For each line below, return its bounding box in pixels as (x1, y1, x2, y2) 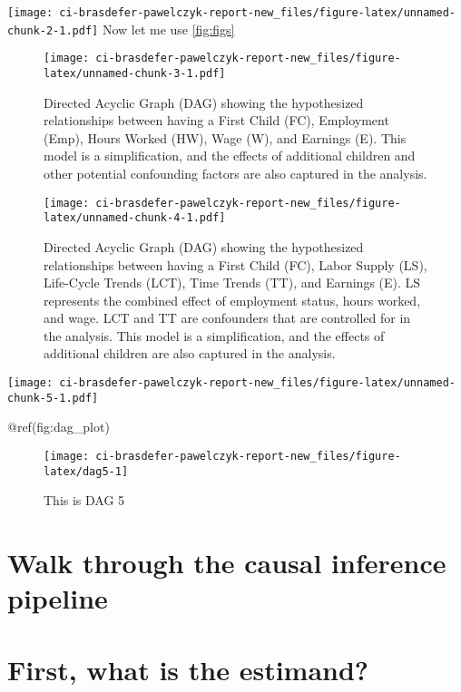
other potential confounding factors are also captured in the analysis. (44, 164, 427, 182)
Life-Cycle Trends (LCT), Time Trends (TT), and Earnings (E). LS (44, 273, 421, 292)
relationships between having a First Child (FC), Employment (44, 111, 389, 130)
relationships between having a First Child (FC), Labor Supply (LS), (44, 255, 427, 274)
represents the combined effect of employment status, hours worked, (44, 290, 421, 309)
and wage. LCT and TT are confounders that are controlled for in (44, 308, 411, 327)
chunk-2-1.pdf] (7, 24, 99, 37)
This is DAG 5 (44, 491, 125, 510)
